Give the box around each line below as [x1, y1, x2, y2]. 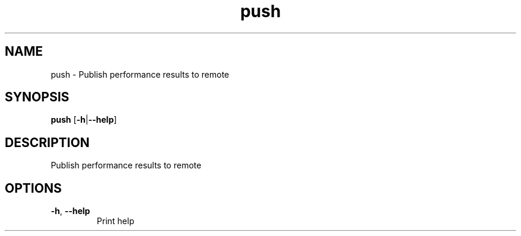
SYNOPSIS [5, 90, 70, 105]
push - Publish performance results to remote [51, 69, 230, 79]
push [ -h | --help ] [51, 114, 117, 125]
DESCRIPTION [5, 135, 90, 150]
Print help [96, 216, 134, 227]
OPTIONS [5, 180, 62, 196]
